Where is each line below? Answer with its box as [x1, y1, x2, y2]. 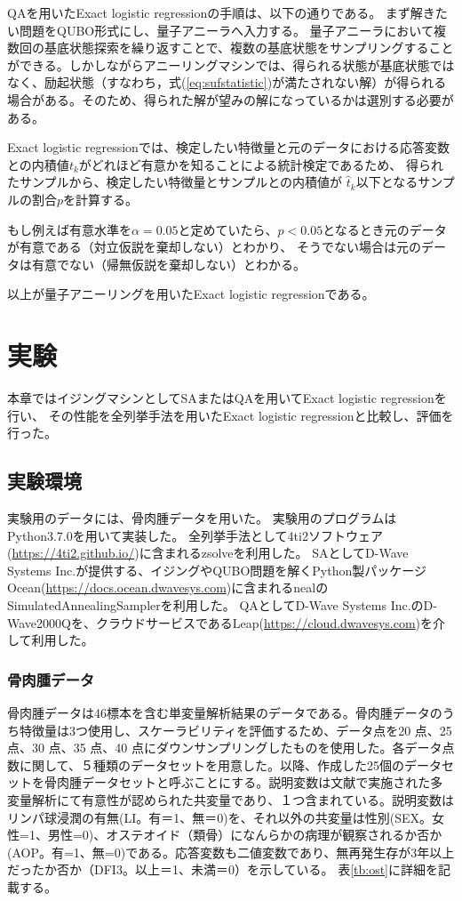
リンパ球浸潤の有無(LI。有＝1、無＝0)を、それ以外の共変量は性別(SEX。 [7, 808, 432, 826]
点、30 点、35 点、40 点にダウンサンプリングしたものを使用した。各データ [7, 738, 442, 757]
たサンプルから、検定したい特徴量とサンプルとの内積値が [7, 173, 343, 191]
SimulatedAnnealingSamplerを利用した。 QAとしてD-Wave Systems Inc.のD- [7, 595, 437, 614]
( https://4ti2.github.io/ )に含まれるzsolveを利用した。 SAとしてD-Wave [7, 543, 409, 562]
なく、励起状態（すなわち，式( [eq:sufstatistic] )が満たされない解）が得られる [7, 73, 447, 92]
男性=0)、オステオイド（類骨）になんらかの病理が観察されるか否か [47, 825, 442, 844]
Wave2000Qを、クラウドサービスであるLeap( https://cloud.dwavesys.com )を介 [7, 613, 446, 632]
